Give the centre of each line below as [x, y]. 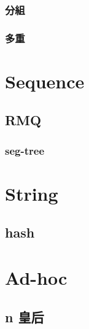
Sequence [45, 81]
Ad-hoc [36, 278]
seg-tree [25, 150]
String [32, 193]
